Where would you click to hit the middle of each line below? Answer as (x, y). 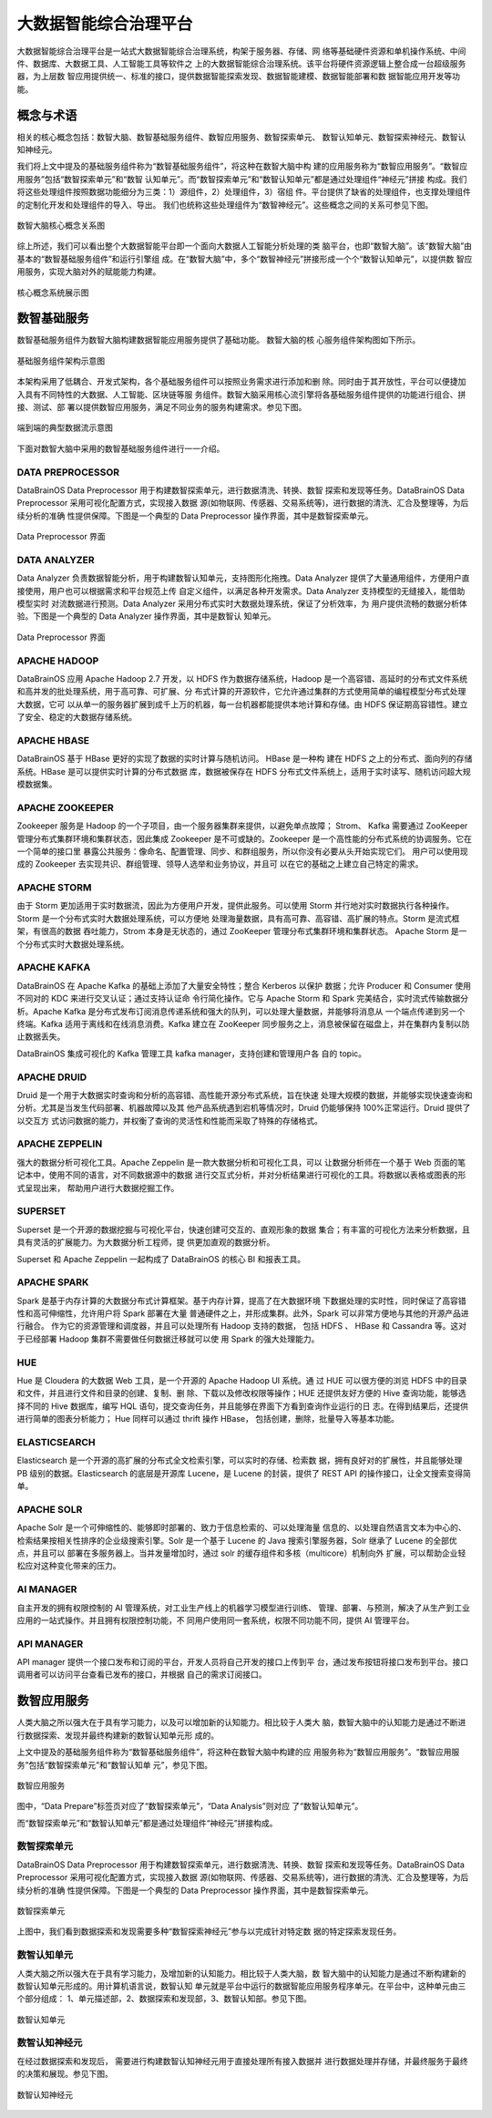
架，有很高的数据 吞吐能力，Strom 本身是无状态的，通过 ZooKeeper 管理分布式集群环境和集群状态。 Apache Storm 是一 (242, 931)
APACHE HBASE (53, 740)
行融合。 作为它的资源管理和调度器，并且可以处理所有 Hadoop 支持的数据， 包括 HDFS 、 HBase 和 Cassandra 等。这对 (242, 1326)
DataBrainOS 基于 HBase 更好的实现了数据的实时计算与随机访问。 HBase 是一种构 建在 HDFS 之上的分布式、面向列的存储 (245, 759)
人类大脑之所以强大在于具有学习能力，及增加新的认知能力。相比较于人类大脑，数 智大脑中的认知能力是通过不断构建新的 (241, 1973)
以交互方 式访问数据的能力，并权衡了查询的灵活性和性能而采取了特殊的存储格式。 (169, 1120)
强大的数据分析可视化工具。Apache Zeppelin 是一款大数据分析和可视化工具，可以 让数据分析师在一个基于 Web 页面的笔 (241, 1162)
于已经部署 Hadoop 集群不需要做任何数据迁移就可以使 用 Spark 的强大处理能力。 (168, 1339)
